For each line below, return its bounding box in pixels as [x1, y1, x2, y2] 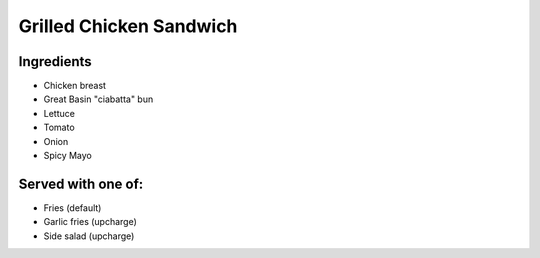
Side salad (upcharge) [43, 230, 135, 242]
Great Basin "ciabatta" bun [43, 93, 154, 105]
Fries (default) [43, 201, 102, 214]
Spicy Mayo [43, 150, 92, 162]
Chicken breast [43, 80, 107, 92]
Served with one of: [18, 175, 144, 192]
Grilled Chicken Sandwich [18, 15, 238, 37]
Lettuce [43, 107, 75, 119]
